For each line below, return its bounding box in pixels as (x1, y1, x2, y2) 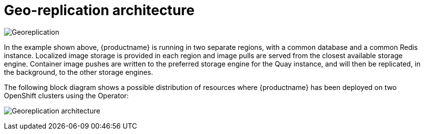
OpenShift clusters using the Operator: (4, 91, 129, 100)
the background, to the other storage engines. (4, 67, 153, 76)
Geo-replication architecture (4, 2, 195, 19)
